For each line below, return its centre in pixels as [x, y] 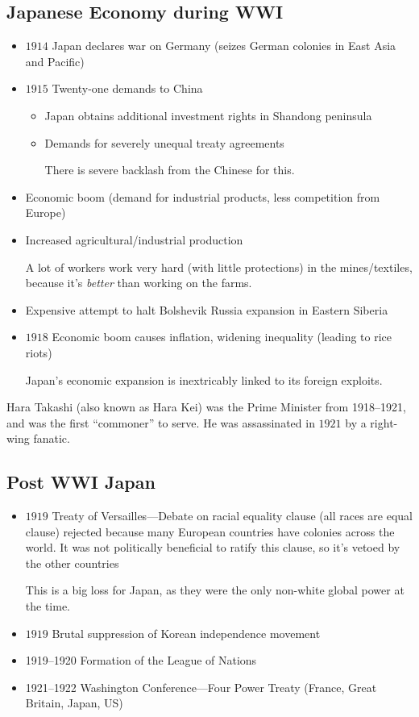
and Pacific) [55, 61]
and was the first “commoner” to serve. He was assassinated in [161, 422]
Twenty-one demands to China [127, 88]
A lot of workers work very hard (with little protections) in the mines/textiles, [219, 267]
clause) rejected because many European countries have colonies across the [210, 531]
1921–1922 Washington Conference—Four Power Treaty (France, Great [201, 687]
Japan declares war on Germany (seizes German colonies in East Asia [224, 46]
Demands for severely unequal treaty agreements [164, 142]
